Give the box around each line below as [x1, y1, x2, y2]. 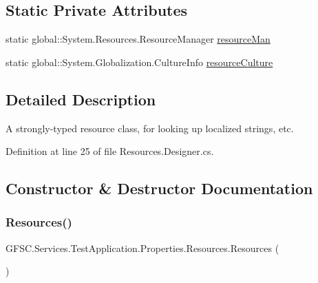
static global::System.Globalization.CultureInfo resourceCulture [6, 54, 273, 69]
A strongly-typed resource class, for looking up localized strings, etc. [6, 120, 294, 135]
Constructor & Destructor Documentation [6, 178, 313, 199]
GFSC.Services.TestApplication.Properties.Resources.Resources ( [6, 240, 279, 255]
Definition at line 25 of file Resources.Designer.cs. [6, 144, 214, 158]
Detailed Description [6, 88, 156, 109]
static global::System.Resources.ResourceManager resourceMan [6, 32, 271, 46]
